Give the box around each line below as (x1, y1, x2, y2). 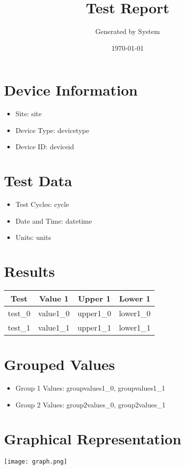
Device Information (4, 80, 138, 100)
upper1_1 (77, 322, 111, 334)
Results (4, 261, 55, 281)
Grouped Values (4, 354, 115, 374)
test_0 (8, 307, 30, 319)
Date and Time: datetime (15, 215, 92, 226)
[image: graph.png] (4, 458, 67, 465)
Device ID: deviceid (15, 141, 74, 152)
